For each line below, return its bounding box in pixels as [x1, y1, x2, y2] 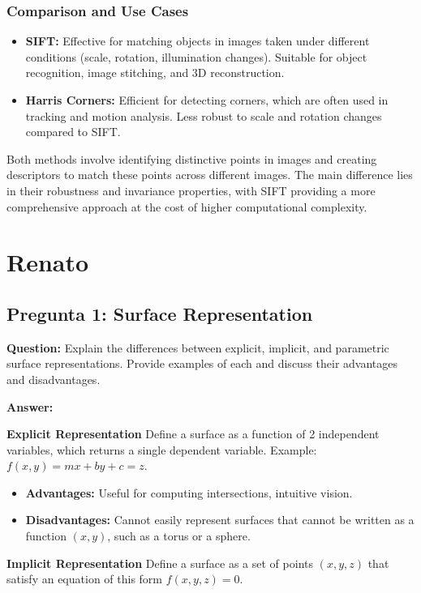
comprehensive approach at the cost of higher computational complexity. [6, 198, 367, 215]
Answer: [6, 398, 54, 415]
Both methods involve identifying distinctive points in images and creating [6, 150, 377, 167]
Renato [6, 245, 89, 279]
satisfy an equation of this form [6, 570, 163, 587]
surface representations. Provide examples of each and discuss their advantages [6, 355, 398, 372]
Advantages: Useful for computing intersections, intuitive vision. [25, 484, 353, 501]
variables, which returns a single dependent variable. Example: [6, 441, 317, 458]
